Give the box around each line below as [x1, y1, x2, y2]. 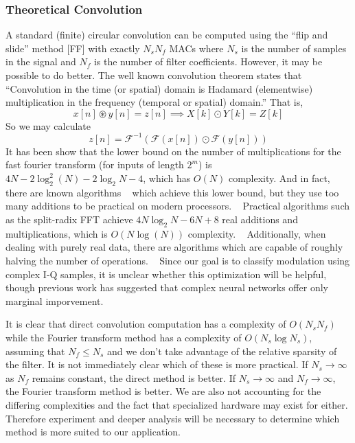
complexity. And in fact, [228, 171, 330, 185]
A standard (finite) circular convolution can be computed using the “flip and [5, 27, 328, 42]
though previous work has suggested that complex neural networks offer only [5, 280, 328, 295]
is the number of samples [241, 41, 347, 55]
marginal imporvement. [5, 293, 104, 308]
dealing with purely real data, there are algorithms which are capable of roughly [5, 240, 343, 254]
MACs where [169, 41, 224, 55]
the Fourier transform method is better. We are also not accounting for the [5, 384, 321, 398]
